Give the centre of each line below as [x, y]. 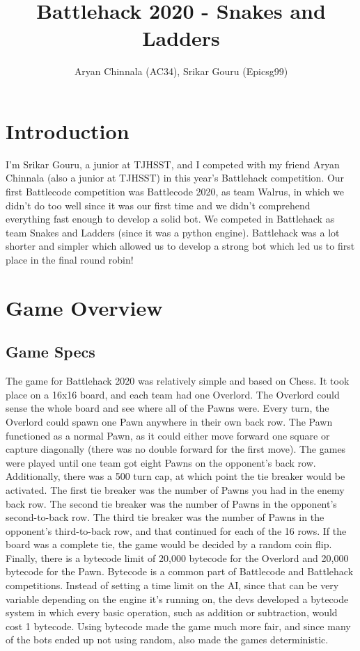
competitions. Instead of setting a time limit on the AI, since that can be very [172, 585]
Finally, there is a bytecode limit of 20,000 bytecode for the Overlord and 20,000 [177, 557]
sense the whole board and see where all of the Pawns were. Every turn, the [167, 408]
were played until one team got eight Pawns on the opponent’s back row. [161, 462]
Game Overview [84, 307]
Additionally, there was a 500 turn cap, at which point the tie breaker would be [175, 476]
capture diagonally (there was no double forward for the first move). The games [176, 449]
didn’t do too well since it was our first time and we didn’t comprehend [158, 205]
